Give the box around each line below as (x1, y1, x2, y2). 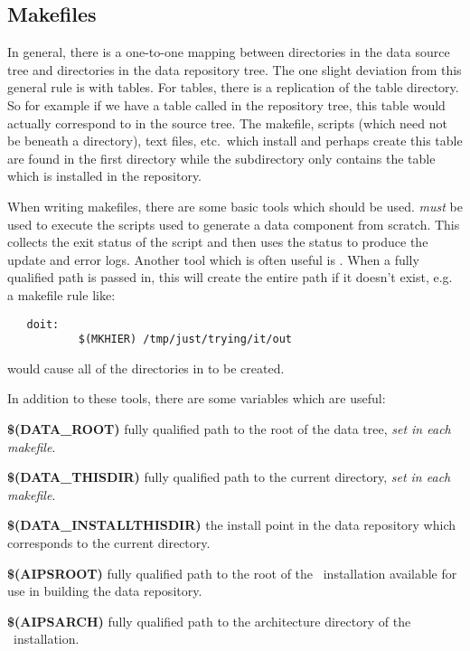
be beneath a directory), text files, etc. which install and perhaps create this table (7, 131, 463, 150)
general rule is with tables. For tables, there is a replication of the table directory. (7, 78, 459, 97)
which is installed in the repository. (7, 166, 202, 185)
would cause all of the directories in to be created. (7, 358, 285, 377)
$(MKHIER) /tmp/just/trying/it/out (78, 333, 292, 346)
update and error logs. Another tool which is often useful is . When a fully (7, 250, 419, 269)
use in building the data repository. (7, 581, 202, 600)
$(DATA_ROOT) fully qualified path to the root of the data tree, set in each (7, 420, 451, 439)
